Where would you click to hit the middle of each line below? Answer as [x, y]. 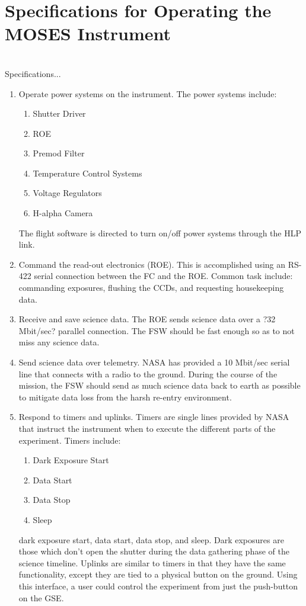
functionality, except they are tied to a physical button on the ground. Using [158, 574]
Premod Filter [59, 153]
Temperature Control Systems [87, 173]
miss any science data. [59, 342]
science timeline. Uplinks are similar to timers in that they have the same [152, 562]
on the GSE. [41, 597]
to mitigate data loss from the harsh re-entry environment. [125, 397]
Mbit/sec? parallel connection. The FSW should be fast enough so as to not [157, 330]
